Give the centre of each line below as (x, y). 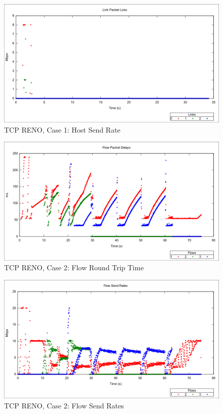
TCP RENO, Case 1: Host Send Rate (62, 129)
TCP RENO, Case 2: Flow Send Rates (64, 405)
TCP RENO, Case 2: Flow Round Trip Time (74, 267)
